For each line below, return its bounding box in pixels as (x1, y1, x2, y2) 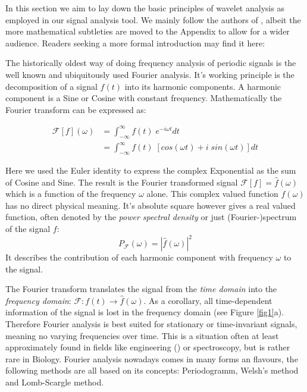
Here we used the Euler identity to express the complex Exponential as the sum (5, 164, 296, 176)
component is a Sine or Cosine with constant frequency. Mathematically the (5, 92, 282, 104)
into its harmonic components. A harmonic (124, 80, 281, 92)
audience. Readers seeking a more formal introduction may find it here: (5, 36, 265, 49)
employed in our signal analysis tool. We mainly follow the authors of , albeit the (5, 13, 301, 26)
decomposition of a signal (5, 80, 98, 92)
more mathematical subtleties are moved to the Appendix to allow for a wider (5, 25, 290, 37)
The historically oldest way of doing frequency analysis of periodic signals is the (5, 57, 296, 69)
